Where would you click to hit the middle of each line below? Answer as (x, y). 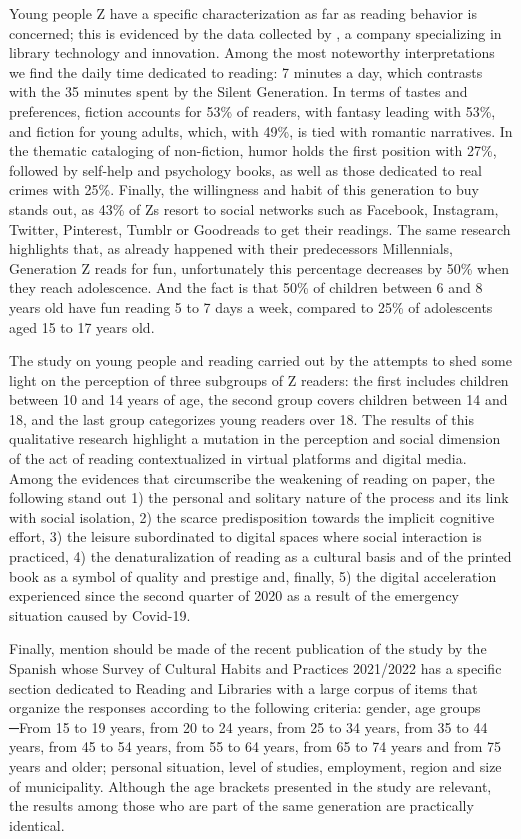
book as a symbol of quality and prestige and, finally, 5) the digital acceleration (253, 575)
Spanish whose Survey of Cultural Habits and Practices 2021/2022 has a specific (255, 668)
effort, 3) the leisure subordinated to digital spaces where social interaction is (245, 536)
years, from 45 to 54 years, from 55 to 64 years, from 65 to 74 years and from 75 (255, 746)
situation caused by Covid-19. (100, 614)
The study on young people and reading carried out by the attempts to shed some (260, 360)
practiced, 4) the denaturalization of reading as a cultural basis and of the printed (260, 556)
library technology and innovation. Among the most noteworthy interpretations (252, 52)
